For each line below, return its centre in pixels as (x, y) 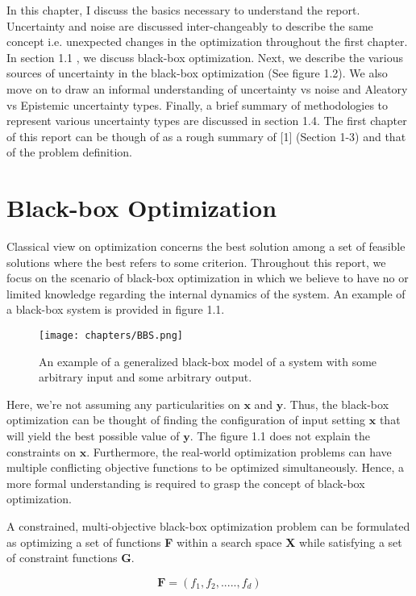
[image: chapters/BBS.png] (111, 336)
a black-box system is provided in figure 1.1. (116, 309)
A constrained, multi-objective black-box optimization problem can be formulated (208, 526)
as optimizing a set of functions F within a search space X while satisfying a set (204, 542)
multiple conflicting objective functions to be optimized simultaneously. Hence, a (205, 467)
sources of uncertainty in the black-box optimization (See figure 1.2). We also (197, 73)
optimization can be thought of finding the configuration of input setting (186, 420)
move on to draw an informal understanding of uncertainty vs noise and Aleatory (207, 88)
